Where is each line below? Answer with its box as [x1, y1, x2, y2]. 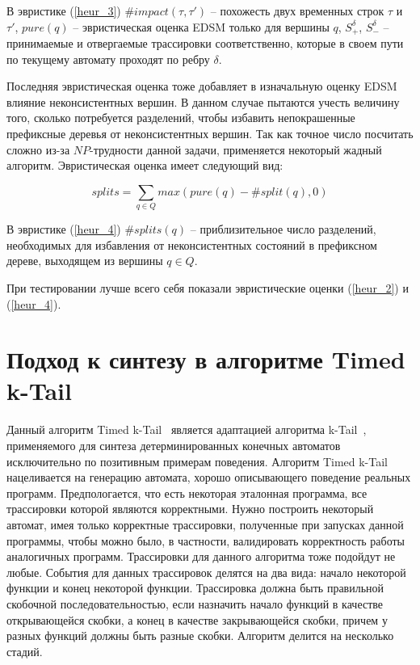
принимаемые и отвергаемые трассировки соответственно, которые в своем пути [6, 35, 404, 52]
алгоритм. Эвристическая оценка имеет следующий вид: [6, 157, 283, 174]
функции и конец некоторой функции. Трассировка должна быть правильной [6, 579, 384, 596]
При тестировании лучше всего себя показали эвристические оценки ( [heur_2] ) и [6, 279, 409, 296]
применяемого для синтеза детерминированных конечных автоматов [6, 437, 341, 453]
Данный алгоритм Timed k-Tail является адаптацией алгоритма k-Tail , [6, 421, 367, 438]
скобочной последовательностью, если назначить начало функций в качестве [6, 595, 384, 612]
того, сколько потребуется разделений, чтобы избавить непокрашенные [6, 109, 355, 126]
